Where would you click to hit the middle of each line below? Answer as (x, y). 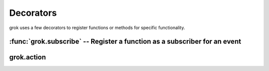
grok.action (28, 57)
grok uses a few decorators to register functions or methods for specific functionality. (97, 28)
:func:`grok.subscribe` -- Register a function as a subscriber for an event (125, 42)
